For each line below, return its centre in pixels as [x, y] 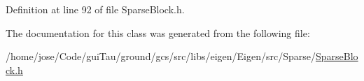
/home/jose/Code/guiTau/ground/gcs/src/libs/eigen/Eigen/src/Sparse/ [161, 56]
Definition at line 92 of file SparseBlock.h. [95, 9]
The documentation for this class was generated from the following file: [158, 32]
